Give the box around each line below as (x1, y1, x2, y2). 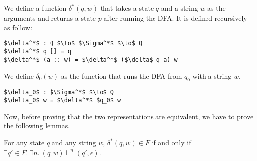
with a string (192, 70, 232, 80)
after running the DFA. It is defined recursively (103, 12, 247, 23)
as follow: (4, 22, 32, 33)
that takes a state (100, 3, 154, 13)
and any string (51, 137, 96, 148)
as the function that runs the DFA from (61, 70, 182, 80)
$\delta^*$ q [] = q (4, 48, 72, 55)
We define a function (4, 3, 67, 13)
